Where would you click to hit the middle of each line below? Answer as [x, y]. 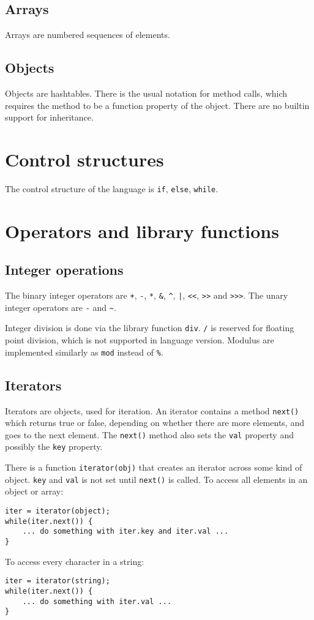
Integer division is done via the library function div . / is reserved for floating [150, 328]
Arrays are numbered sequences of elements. [88, 35]
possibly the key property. [54, 446]
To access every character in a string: [75, 561]
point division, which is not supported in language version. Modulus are [140, 340]
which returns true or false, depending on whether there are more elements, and [155, 423]
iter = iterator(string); [58, 581]
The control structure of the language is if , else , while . [112, 188]
